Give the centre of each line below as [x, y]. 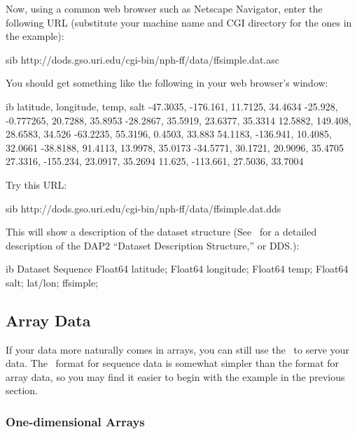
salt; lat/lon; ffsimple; [52, 282]
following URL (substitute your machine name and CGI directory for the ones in [179, 22]
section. [22, 390]
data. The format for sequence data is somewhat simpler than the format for [173, 363]
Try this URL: [36, 184]
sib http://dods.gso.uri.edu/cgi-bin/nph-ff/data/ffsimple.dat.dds [143, 208]
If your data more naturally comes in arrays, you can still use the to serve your [178, 349]
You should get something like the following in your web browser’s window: [167, 83]
